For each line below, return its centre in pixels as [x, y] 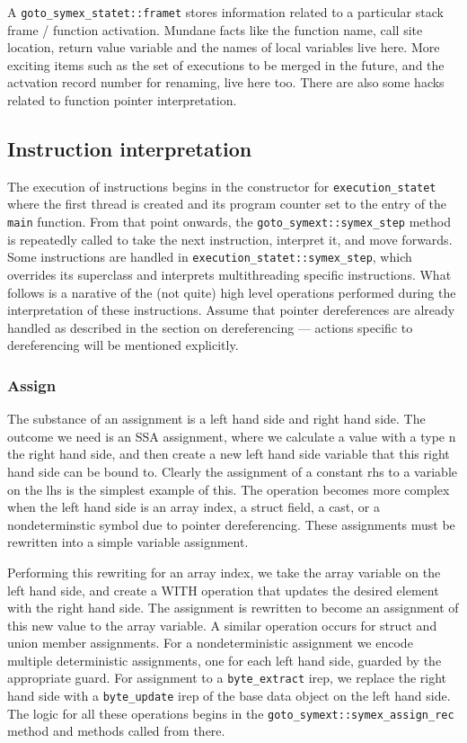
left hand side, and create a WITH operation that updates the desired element [223, 590]
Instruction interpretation [130, 149]
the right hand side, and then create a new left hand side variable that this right [229, 454]
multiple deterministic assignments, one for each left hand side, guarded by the [225, 660]
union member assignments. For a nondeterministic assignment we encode [210, 643]
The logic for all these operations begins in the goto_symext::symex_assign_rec [231, 713]
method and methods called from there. [116, 731]
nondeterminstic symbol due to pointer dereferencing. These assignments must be [231, 524]
